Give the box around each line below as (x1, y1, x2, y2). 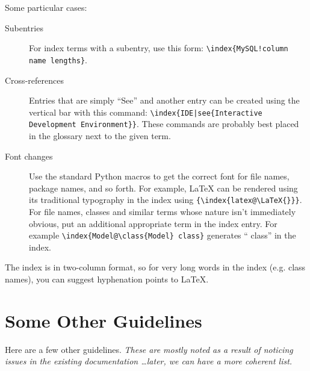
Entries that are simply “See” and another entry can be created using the (29, 94, 300, 107)
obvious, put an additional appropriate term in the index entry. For (29, 217, 277, 229)
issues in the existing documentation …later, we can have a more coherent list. (5, 355, 293, 367)
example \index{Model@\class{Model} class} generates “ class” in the (29, 229, 296, 242)
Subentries (5, 21, 43, 34)
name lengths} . (29, 53, 87, 66)
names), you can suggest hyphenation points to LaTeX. (5, 273, 209, 285)
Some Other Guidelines (5, 308, 202, 332)
